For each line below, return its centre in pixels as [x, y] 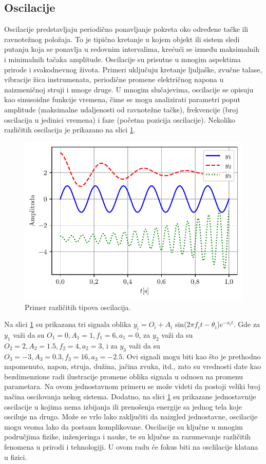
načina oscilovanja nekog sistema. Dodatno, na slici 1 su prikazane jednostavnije [130, 396]
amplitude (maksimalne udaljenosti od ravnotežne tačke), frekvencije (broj [121, 109]
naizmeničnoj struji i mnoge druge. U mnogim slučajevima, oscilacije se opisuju [129, 89]
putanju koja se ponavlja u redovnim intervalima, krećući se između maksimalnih [132, 49]
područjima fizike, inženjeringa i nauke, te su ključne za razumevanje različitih [128, 437]
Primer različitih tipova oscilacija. [78, 307]
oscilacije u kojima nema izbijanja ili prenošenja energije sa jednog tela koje [123, 406]
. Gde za [247, 324]
